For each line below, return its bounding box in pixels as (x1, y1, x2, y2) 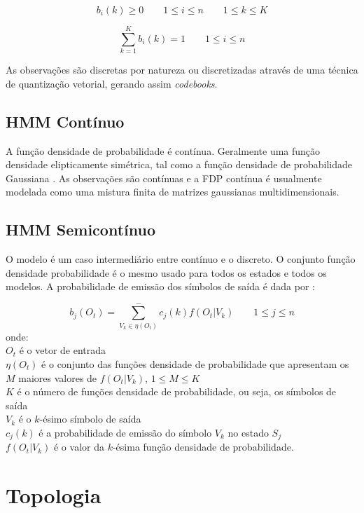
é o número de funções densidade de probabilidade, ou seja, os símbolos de (17, 384, 337, 399)
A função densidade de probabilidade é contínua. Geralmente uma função (6, 143, 321, 158)
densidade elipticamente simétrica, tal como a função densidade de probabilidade (6, 157, 352, 172)
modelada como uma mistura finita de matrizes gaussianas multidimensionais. (6, 184, 339, 199)
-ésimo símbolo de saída (39, 411, 141, 426)
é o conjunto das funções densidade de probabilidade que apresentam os (41, 356, 349, 371)
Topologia (6, 481, 101, 509)
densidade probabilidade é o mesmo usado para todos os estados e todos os (6, 265, 327, 280)
